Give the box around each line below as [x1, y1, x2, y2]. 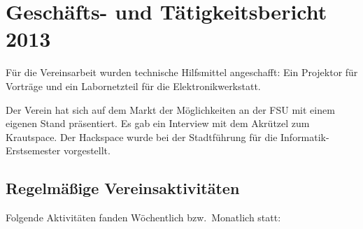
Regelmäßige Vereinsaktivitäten [6, 177, 240, 199]
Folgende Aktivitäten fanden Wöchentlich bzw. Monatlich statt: [6, 210, 281, 225]
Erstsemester [6, 143, 61, 158]
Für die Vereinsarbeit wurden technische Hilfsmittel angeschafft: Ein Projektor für [6, 65, 358, 80]
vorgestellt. [63, 143, 111, 158]
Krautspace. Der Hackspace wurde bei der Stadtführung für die [6, 129, 278, 144]
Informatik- [280, 129, 329, 144]
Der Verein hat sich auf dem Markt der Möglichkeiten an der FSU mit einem [6, 102, 335, 117]
